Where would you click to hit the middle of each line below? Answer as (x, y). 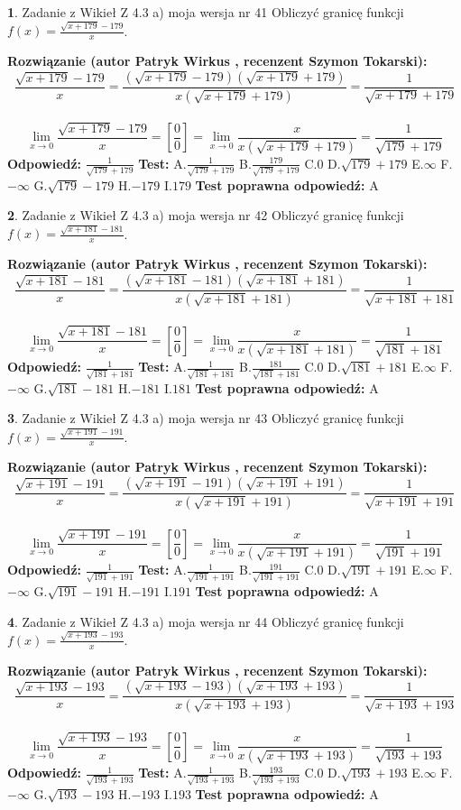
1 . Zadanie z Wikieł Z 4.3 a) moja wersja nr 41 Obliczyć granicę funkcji (206, 12)
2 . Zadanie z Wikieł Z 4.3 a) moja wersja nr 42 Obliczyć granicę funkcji (206, 215)
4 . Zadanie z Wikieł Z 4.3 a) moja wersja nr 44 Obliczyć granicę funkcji (206, 621)
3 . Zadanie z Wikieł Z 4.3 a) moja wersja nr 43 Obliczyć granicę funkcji (206, 418)
